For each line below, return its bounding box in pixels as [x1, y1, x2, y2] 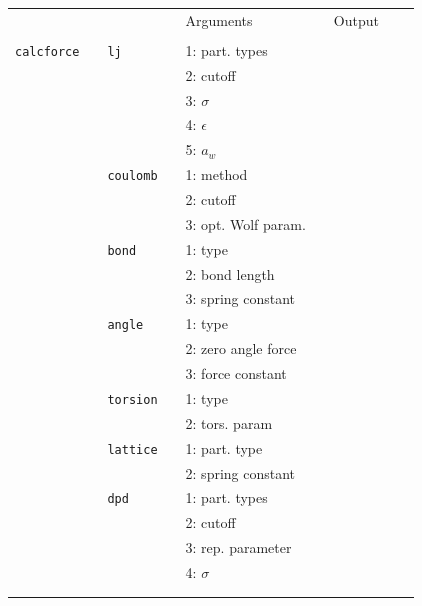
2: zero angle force [185, 338, 297, 359]
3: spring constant [185, 288, 296, 309]
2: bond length [185, 263, 275, 284]
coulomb [107, 169, 158, 184]
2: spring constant [185, 462, 296, 483]
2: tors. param [185, 412, 273, 433]
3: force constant [185, 363, 287, 384]
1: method [185, 164, 248, 185]
